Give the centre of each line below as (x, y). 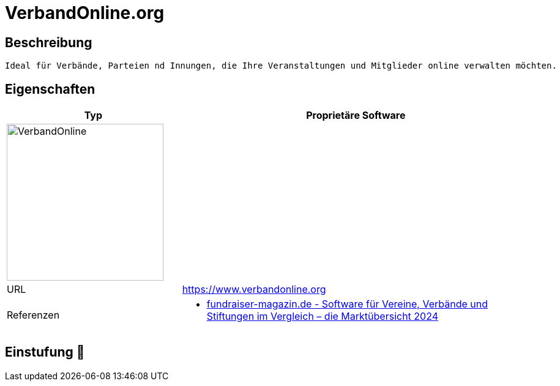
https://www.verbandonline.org (254, 289)
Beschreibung (49, 42)
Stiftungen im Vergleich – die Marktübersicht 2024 (323, 316)
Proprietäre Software (356, 115)
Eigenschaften (50, 89)
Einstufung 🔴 (45, 352)
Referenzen (33, 315)
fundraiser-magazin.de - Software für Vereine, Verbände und (347, 304)
